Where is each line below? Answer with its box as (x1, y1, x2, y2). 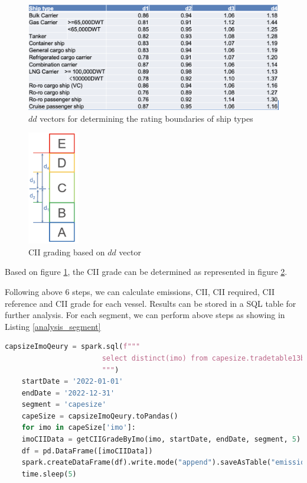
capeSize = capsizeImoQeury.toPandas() (21, 411, 178, 420)
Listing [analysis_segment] (5, 320, 101, 332)
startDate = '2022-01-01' (21, 377, 123, 386)
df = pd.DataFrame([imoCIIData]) (21, 446, 153, 455)
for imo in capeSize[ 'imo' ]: (21, 423, 136, 432)
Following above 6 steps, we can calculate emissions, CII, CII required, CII (5, 285, 275, 297)
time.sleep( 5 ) (21, 469, 77, 478)
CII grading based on (28, 245, 105, 258)
